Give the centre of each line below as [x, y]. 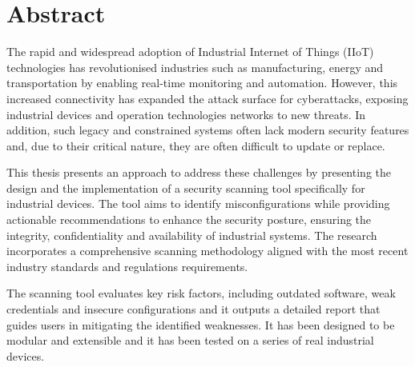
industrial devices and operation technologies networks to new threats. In [186, 114]
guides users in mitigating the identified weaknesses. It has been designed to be [201, 324]
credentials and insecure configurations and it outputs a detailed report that [193, 309]
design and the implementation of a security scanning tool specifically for [186, 187]
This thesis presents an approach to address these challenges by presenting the [199, 172]
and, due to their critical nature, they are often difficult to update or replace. [196, 145]
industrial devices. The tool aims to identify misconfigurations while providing [198, 203]
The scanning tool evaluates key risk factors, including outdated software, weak [201, 293]
